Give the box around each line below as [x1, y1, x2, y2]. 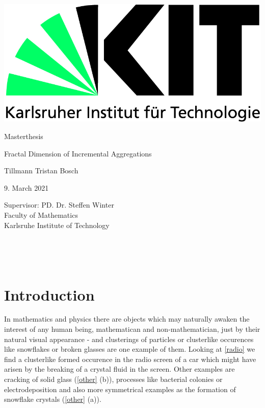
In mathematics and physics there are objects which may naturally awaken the [4, 313, 250, 324]
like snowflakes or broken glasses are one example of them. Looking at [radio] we [4, 344, 255, 354]
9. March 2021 [4, 182, 49, 193]
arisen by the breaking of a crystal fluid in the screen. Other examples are [4, 364, 235, 374]
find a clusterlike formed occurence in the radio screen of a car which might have [4, 353, 256, 364]
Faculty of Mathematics [4, 209, 78, 220]
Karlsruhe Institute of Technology [4, 219, 110, 230]
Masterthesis [4, 131, 43, 141]
